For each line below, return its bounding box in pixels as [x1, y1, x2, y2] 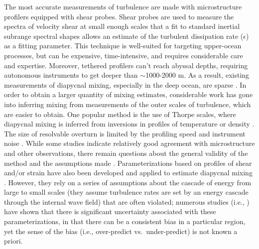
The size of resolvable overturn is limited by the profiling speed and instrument [4, 128, 246, 138]
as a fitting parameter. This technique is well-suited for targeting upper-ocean [4, 40, 242, 51]
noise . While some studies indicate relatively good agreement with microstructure [4, 138, 255, 148]
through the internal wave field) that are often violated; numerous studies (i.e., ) [4, 196, 250, 207]
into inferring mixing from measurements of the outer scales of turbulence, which [4, 99, 251, 109]
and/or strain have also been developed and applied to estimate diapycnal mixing [4, 167, 253, 178]
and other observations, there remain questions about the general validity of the [4, 147, 248, 158]
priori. [4, 236, 23, 246]
